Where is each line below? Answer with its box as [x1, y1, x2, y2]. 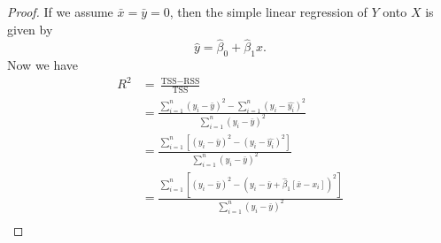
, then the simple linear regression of [169, 3, 367, 20]
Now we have [7, 56, 79, 74]
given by [7, 19, 53, 38]
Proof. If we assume [7, 3, 113, 20]
